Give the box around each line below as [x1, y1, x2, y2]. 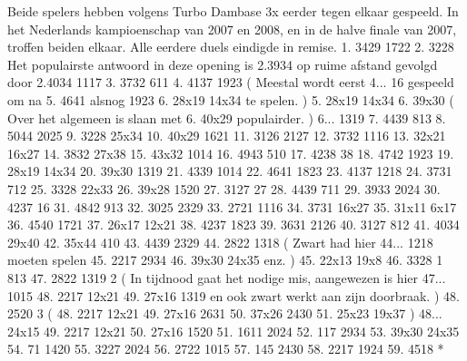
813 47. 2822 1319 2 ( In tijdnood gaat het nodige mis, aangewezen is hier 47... [7, 268, 446, 287]
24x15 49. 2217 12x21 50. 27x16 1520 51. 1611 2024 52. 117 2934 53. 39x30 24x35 [7, 321, 460, 340]
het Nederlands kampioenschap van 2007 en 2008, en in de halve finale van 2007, [7, 19, 457, 38]
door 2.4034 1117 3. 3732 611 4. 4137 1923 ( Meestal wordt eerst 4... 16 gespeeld [7, 73, 454, 92]
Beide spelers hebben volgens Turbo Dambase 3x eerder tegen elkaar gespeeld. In [7, 2, 459, 20]
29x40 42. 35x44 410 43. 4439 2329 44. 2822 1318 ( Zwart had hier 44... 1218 [7, 232, 433, 251]
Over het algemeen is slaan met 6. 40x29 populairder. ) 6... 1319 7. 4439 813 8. [7, 108, 446, 127]
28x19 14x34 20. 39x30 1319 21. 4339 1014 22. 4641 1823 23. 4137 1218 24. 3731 [7, 161, 452, 180]
